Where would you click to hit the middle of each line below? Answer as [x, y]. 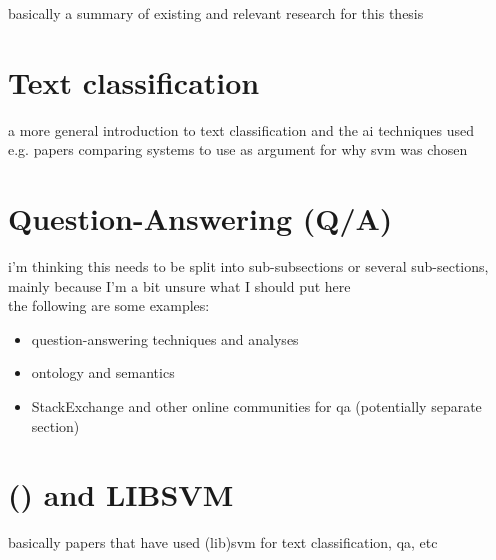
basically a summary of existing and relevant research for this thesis [216, 13]
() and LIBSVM [121, 494]
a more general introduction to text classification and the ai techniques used [241, 129]
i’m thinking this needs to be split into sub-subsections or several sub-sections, [248, 266]
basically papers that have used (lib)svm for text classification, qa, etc [223, 542]
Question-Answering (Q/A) [200, 218]
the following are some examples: [109, 305]
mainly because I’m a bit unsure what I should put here [179, 285]
